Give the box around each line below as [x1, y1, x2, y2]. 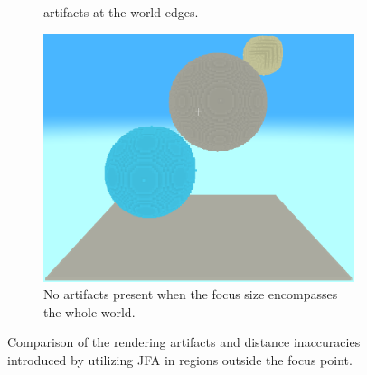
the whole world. [43, 302, 136, 321]
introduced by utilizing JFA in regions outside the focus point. [7, 350, 353, 369]
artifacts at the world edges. [43, 3, 199, 21]
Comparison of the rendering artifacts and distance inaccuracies [7, 333, 361, 352]
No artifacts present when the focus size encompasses [43, 285, 338, 304]
